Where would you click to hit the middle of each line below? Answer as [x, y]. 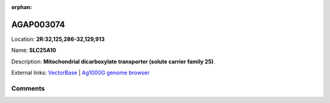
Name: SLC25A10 [34, 50]
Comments [28, 88]
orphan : [22, 7]
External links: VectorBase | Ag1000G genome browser [80, 73]
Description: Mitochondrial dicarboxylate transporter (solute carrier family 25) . [113, 62]
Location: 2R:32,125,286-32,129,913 [58, 39]
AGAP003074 [38, 24]
